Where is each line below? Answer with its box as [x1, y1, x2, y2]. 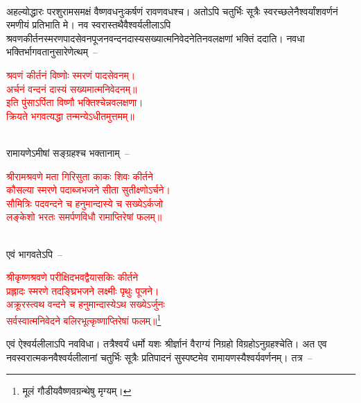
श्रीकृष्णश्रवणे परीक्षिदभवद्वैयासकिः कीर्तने [6, 270, 139, 284]
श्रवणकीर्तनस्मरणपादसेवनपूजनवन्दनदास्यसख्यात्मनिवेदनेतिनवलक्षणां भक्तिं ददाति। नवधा [6, 31, 305, 45]
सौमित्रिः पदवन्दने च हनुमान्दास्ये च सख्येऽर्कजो [6, 196, 164, 210]
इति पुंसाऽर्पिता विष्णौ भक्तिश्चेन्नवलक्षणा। [6, 95, 143, 110]
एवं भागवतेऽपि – [6, 246, 62, 261]
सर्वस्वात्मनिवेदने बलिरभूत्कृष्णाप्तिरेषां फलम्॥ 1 [6, 311, 161, 327]
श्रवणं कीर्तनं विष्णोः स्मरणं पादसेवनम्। [6, 67, 136, 82]
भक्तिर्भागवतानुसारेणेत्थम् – [6, 44, 98, 59]
